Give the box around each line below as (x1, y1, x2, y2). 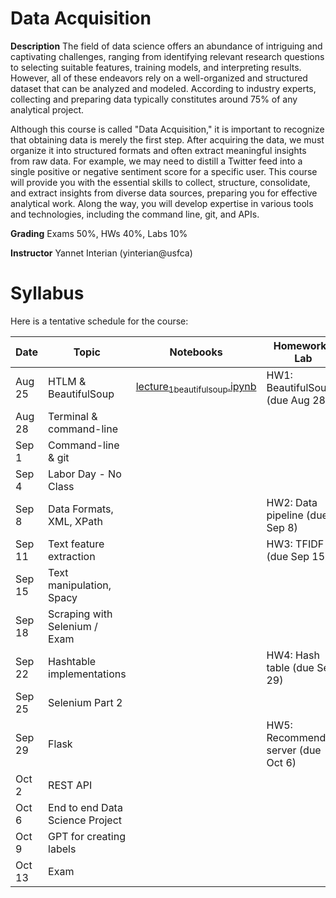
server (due (266, 743, 322, 757)
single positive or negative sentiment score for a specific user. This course (10, 165, 318, 177)
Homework (273, 338, 327, 352)
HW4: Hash (266, 648, 320, 662)
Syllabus (10, 282, 85, 305)
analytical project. (10, 103, 84, 116)
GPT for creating (48, 829, 126, 843)
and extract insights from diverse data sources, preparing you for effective (10, 187, 318, 199)
